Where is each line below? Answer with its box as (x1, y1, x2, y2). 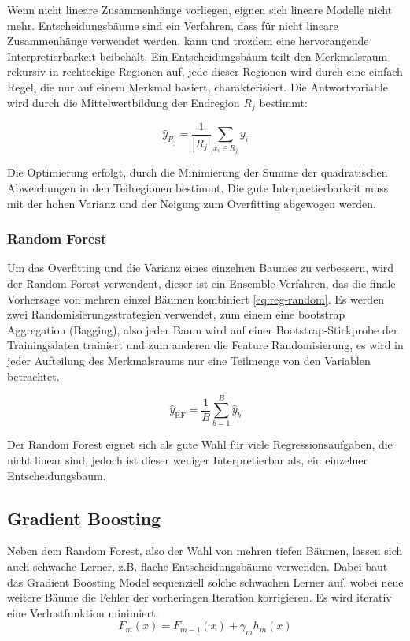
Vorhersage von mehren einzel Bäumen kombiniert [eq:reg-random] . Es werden (7, 290, 385, 307)
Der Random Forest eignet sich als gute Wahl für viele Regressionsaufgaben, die (7, 436, 393, 453)
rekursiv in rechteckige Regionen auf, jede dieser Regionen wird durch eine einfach (7, 63, 403, 80)
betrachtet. (7, 367, 60, 384)
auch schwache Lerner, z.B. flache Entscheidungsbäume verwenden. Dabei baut (7, 557, 388, 574)
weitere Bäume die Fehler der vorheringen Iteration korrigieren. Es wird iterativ (7, 589, 392, 606)
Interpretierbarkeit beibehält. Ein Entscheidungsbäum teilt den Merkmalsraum (7, 47, 388, 64)
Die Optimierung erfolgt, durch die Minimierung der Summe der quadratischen (7, 164, 388, 181)
